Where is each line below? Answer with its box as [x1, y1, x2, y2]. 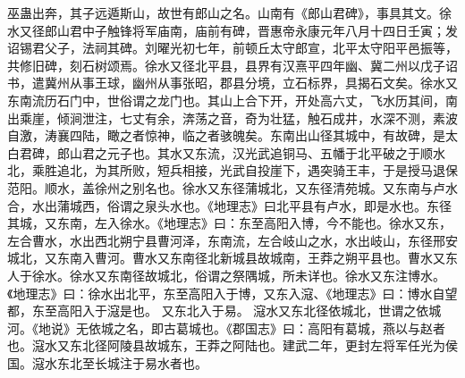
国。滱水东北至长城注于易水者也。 [7, 353, 207, 372]
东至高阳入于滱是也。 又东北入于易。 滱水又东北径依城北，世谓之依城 [31, 301, 442, 320]
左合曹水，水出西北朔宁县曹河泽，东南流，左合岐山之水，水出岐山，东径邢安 [7, 231, 458, 249]
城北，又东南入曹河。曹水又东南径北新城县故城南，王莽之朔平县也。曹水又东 [7, 248, 458, 267]
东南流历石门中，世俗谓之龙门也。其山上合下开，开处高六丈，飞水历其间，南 [7, 90, 458, 109]
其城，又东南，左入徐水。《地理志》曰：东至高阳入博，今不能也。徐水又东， [7, 214, 452, 232]
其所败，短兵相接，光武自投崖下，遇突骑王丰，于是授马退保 [106, 161, 458, 180]
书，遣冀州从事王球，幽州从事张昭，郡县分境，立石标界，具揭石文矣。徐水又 [7, 73, 458, 92]
